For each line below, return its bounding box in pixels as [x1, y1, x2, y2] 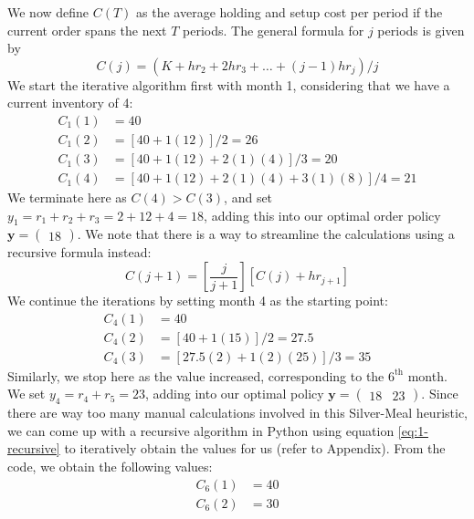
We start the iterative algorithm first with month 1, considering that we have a [7, 75, 450, 94]
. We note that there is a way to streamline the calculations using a [77, 224, 455, 244]
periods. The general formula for [183, 20, 364, 39]
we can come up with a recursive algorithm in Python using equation [7, 420, 395, 440]
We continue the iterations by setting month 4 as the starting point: [7, 291, 388, 310]
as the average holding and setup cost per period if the [136, 3, 443, 21]
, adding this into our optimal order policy [204, 205, 441, 224]
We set [7, 384, 46, 403]
